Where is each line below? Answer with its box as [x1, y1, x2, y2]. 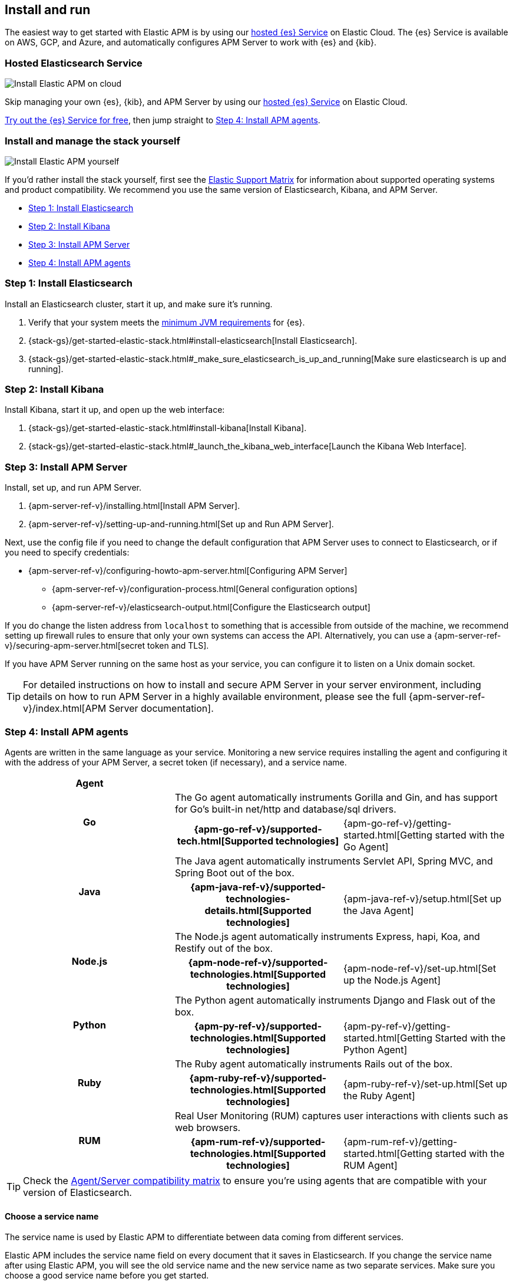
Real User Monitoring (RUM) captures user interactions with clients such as [174, 1109, 508, 1122]
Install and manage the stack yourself [5, 134, 181, 147]
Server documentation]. [108, 702, 214, 715]
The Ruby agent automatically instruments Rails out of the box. [174, 1057, 453, 1070]
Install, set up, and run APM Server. [5, 482, 141, 493]
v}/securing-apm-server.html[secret [5, 640, 145, 651]
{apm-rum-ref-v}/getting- [343, 1135, 458, 1148]
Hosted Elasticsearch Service [5, 57, 143, 69]
